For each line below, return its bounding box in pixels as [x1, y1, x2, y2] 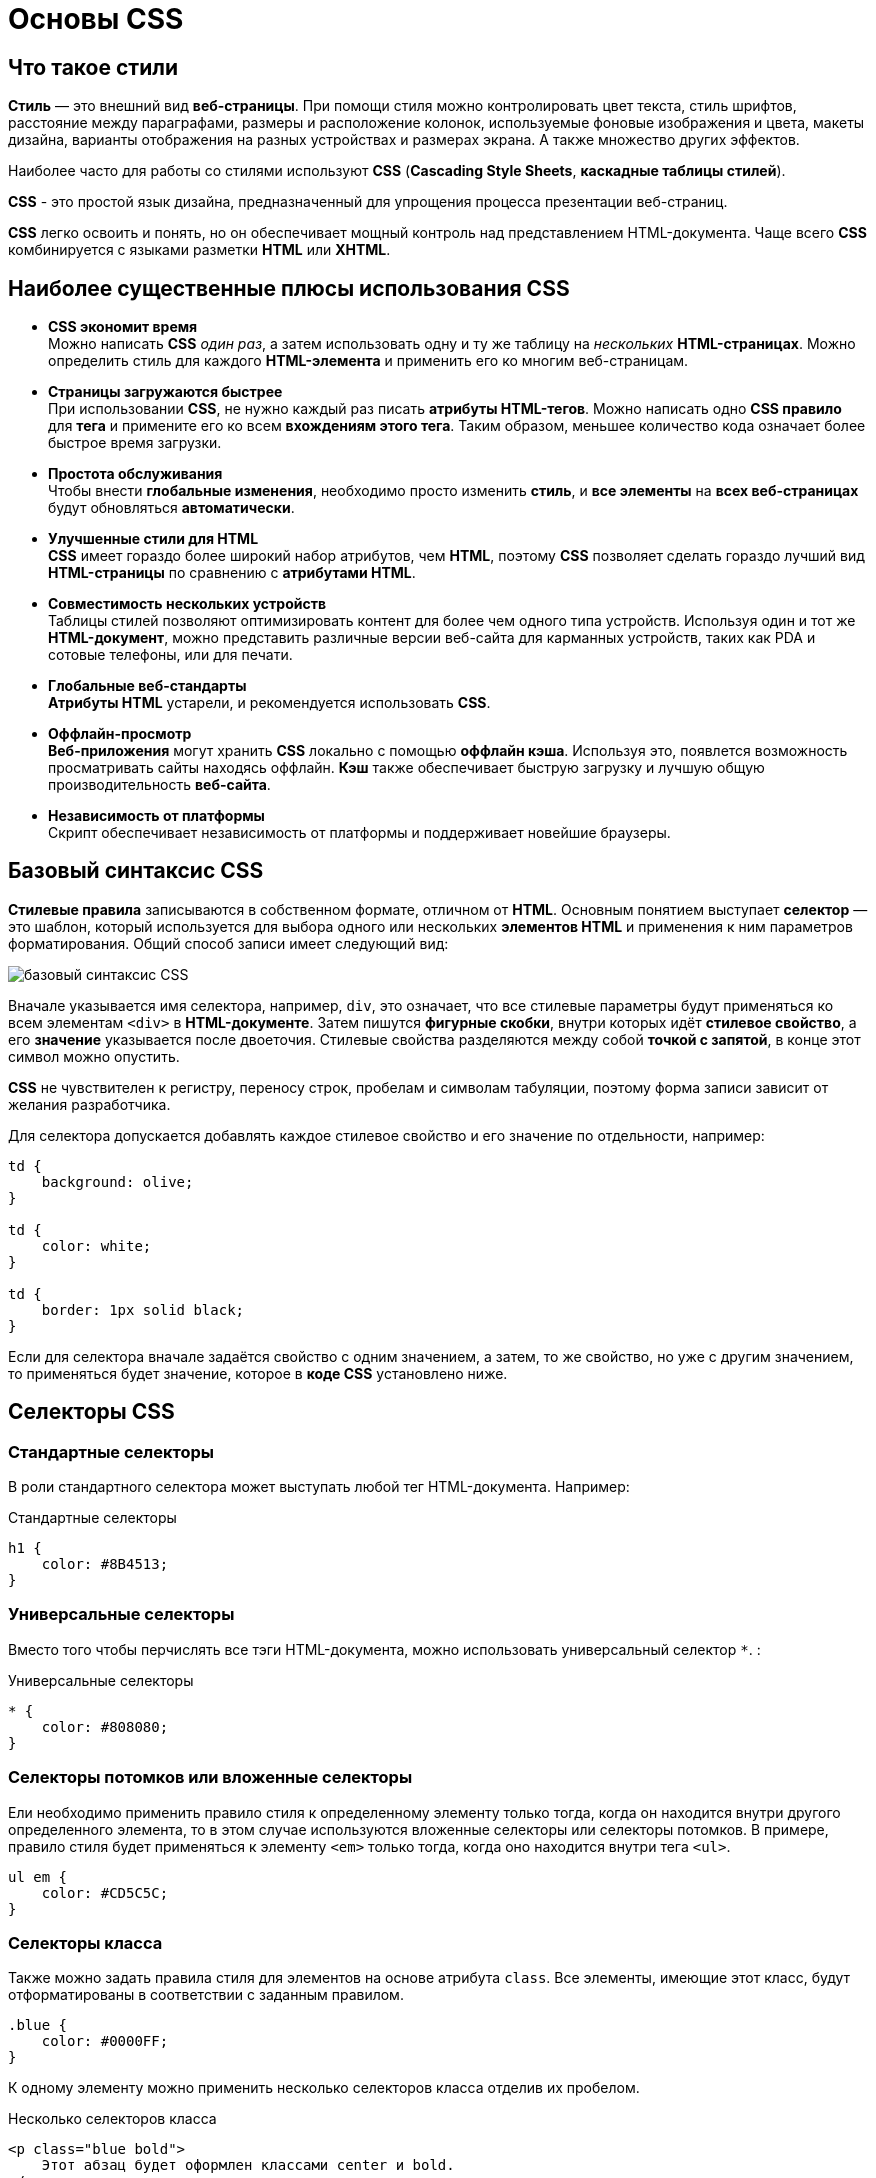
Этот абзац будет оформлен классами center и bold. [41, 2157, 455, 2174]
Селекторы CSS [8, 1399, 175, 1425]
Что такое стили [8, 54, 179, 80]
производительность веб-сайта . [48, 776, 271, 794]
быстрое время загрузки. [48, 434, 222, 452]
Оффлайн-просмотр [48, 725, 192, 743]
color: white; [41, 1237, 152, 1254]
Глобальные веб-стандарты [48, 677, 247, 695]
